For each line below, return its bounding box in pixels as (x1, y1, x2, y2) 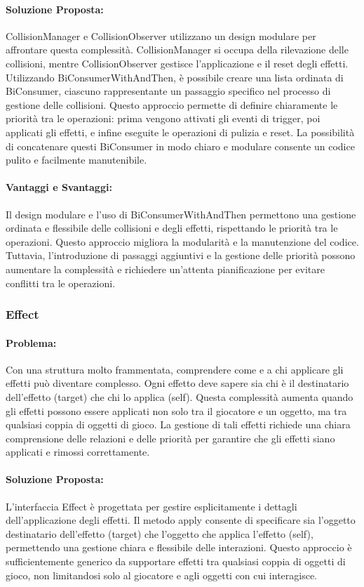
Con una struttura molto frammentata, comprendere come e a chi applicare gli (6, 362, 344, 376)
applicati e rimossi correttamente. (6, 444, 150, 459)
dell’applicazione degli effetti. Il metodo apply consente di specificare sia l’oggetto (6, 513, 356, 527)
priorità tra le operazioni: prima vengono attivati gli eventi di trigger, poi (6, 111, 321, 126)
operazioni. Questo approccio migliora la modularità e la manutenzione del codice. (6, 234, 359, 249)
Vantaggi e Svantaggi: (6, 180, 112, 194)
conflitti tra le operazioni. (6, 275, 116, 290)
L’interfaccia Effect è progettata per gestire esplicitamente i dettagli (6, 499, 297, 513)
